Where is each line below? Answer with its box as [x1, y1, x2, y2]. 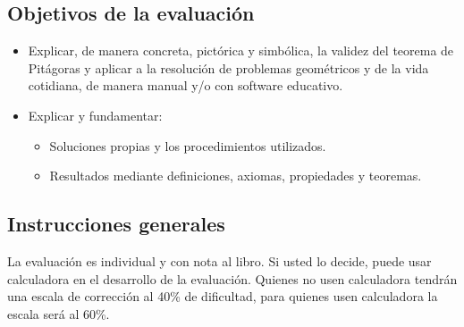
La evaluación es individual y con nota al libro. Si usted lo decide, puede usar [7, 251, 432, 270]
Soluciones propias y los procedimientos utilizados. [49, 136, 326, 155]
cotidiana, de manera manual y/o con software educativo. [28, 76, 343, 95]
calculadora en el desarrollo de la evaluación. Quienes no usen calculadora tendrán [7, 269, 458, 288]
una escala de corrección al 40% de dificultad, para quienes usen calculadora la [7, 287, 438, 306]
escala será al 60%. [7, 304, 110, 323]
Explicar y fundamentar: [28, 105, 163, 124]
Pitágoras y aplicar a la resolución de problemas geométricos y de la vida [28, 58, 429, 77]
